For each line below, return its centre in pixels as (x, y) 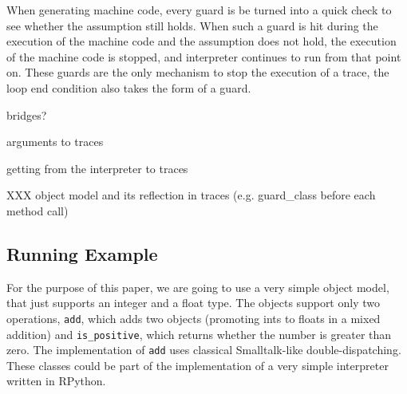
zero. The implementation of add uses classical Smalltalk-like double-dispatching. (204, 350)
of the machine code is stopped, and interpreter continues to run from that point (204, 56)
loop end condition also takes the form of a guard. (129, 87)
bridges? (27, 114)
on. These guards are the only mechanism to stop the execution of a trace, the (198, 72)
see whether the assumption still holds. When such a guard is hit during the (192, 25)
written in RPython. (56, 381)
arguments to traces (55, 142)
